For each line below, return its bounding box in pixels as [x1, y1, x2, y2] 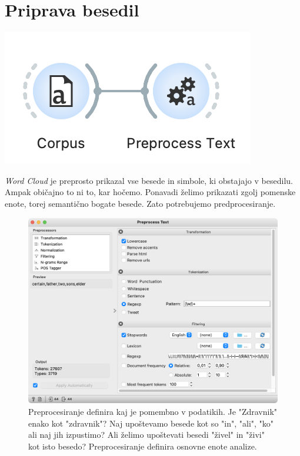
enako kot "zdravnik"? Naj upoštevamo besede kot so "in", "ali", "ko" [28, 417, 274, 429]
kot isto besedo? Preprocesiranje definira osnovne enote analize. [28, 440, 257, 452]
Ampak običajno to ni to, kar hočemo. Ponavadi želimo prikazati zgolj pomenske [5, 186, 296, 198]
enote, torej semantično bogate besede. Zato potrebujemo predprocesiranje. [5, 197, 276, 209]
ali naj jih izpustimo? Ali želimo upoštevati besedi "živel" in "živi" [28, 428, 265, 441]
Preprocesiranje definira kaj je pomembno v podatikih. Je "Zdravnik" [28, 405, 278, 418]
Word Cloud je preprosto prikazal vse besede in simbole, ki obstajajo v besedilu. [5, 174, 293, 186]
